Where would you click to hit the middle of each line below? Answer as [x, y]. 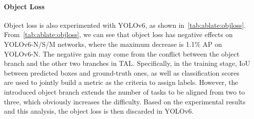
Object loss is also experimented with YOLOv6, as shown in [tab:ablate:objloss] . [125, 25]
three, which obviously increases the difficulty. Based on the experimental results [125, 101]
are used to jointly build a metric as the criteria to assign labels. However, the [121, 82]
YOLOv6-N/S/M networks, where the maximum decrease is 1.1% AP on [113, 44]
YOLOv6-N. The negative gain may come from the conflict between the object [122, 53]
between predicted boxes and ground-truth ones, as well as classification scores [122, 72]
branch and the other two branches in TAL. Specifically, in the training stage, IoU [127, 63]
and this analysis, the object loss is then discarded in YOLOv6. [99, 111]
